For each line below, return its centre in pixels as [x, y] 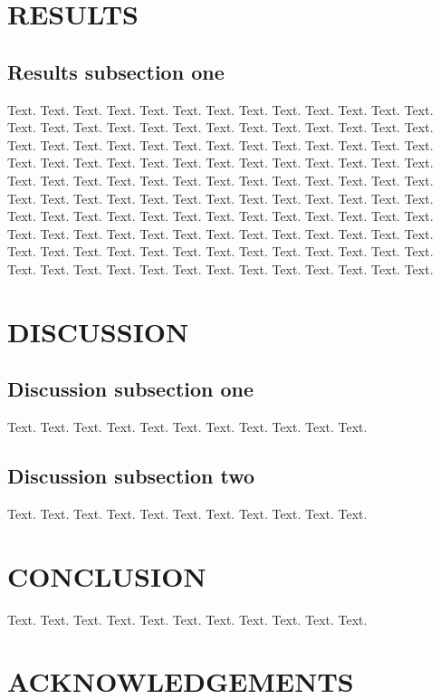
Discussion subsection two [131, 476]
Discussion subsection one [131, 389]
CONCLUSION [107, 575]
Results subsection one [116, 71]
